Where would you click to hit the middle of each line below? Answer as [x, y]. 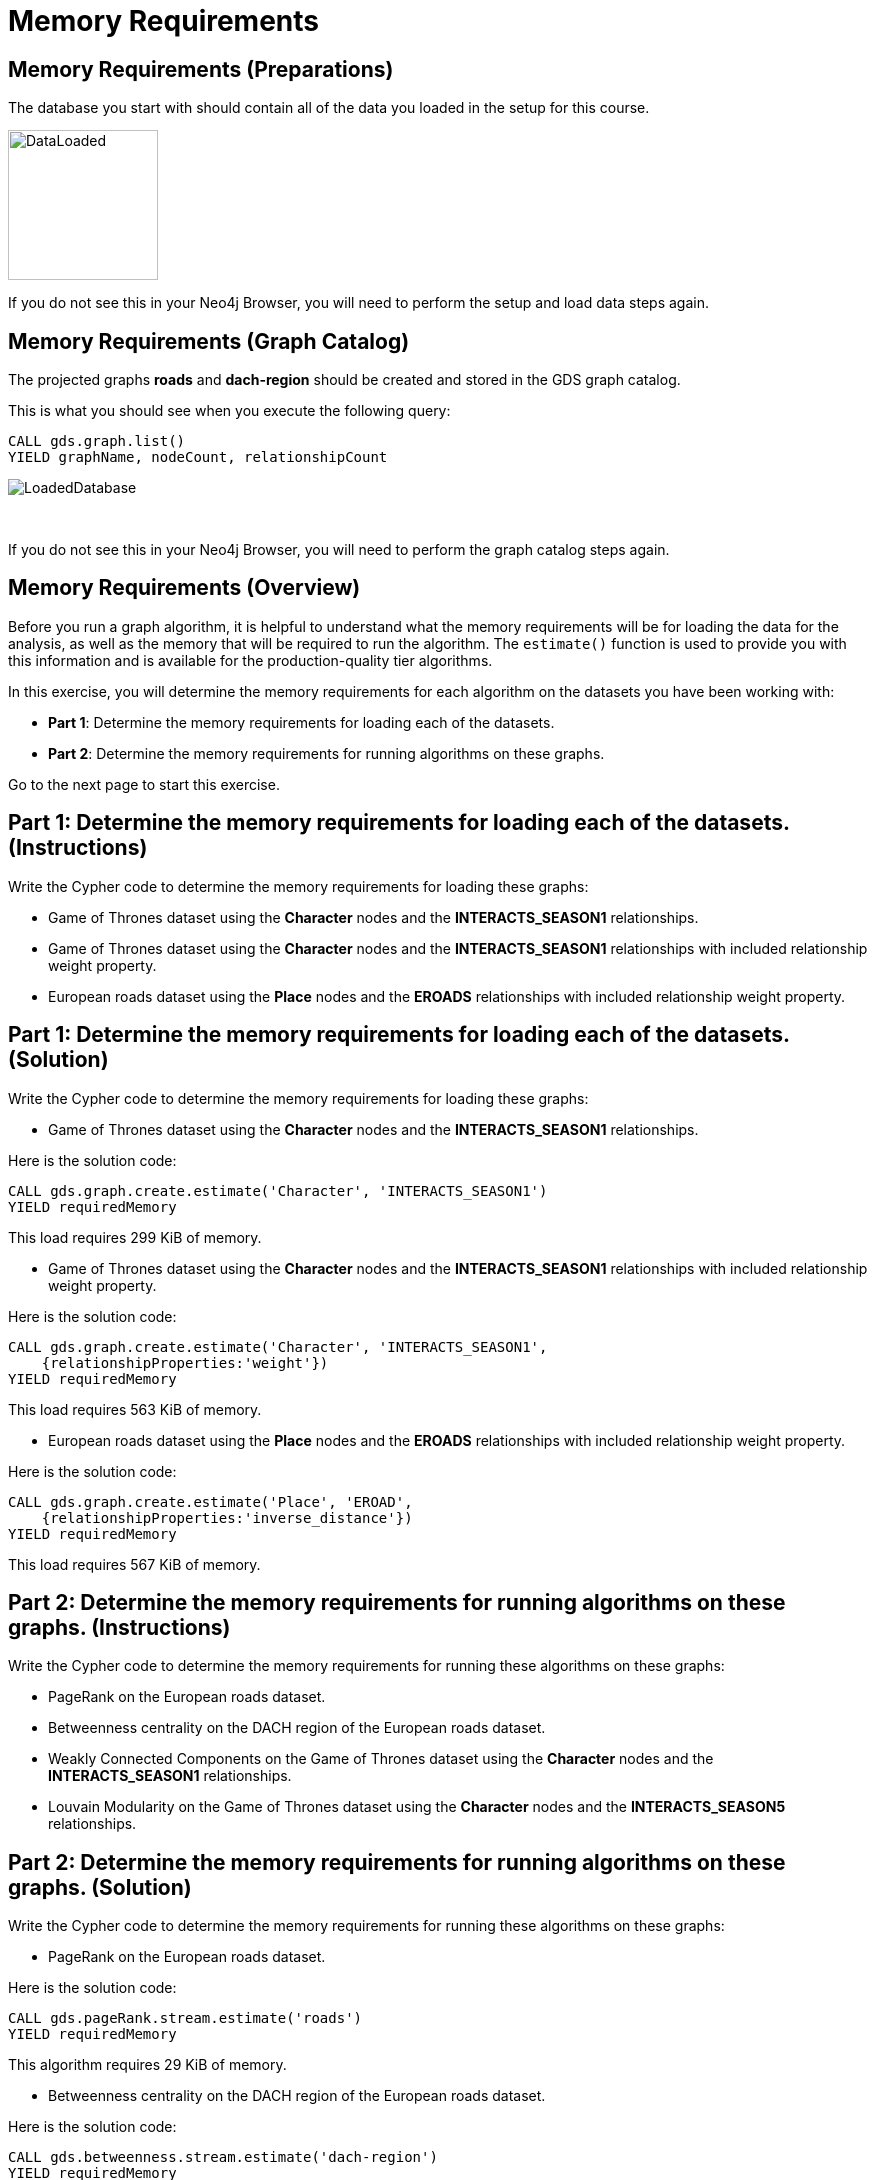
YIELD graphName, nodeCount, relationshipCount [198, 457]
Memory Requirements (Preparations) [201, 69]
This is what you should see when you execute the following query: [229, 411]
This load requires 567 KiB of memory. [134, 1564]
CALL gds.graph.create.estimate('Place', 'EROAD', [210, 1501]
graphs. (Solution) [100, 1887]
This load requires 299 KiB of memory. [135, 1237]
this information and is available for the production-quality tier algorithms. [250, 660]
